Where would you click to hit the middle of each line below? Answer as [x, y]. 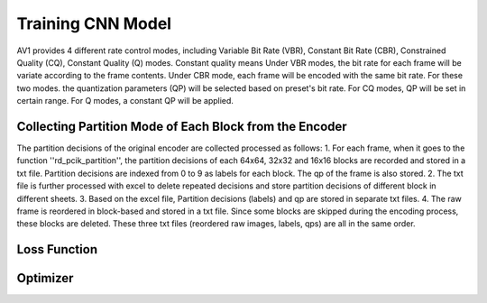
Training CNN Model [94, 23]
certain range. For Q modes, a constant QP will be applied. [125, 101]
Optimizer [45, 278]
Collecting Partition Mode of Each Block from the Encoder [182, 126]
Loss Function [57, 249]
